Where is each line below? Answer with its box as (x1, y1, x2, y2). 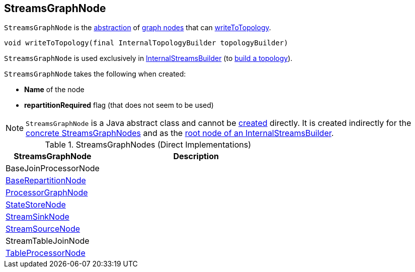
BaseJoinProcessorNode (6, 163, 100, 174)
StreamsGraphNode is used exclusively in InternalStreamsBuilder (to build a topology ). (4, 54, 293, 63)
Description (173, 151, 219, 162)
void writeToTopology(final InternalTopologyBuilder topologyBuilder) (4, 39, 288, 47)
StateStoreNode (6, 199, 66, 210)
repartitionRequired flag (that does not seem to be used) (24, 101, 214, 110)
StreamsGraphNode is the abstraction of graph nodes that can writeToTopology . (4, 23, 271, 32)
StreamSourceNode (6, 224, 80, 234)
